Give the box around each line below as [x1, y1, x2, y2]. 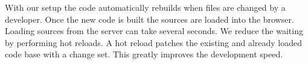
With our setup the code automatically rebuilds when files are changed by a [5, 1, 286, 13]
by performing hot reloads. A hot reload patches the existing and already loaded [5, 36, 303, 48]
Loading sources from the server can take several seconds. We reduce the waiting [5, 25, 303, 37]
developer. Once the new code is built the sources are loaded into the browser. [5, 13, 294, 25]
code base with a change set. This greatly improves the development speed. [5, 48, 283, 60]
